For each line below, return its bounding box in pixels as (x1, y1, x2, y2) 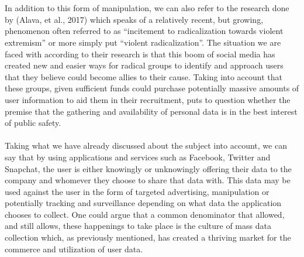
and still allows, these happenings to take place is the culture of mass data (5, 220, 271, 232)
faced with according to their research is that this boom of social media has (5, 47, 275, 60)
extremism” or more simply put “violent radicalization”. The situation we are (5, 36, 281, 48)
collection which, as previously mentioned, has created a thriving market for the (5, 231, 291, 244)
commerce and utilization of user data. (5, 242, 143, 255)
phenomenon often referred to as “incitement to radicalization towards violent (5, 25, 284, 37)
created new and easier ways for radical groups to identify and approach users (5, 59, 284, 71)
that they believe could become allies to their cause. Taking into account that (5, 70, 283, 83)
